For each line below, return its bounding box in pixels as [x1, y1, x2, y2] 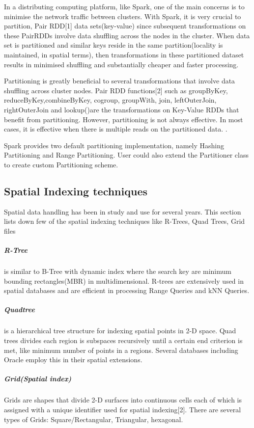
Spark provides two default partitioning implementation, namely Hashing [4, 140, 224, 150]
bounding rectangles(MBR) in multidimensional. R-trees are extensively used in [4, 275, 244, 286]
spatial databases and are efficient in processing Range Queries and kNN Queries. [4, 285, 250, 295]
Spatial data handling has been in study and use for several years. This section [4, 206, 241, 216]
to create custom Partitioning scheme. [4, 159, 118, 169]
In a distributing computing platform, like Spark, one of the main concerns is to [4, 1, 245, 11]
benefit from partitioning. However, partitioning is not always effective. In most [4, 114, 243, 124]
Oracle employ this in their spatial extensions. [4, 354, 142, 365]
